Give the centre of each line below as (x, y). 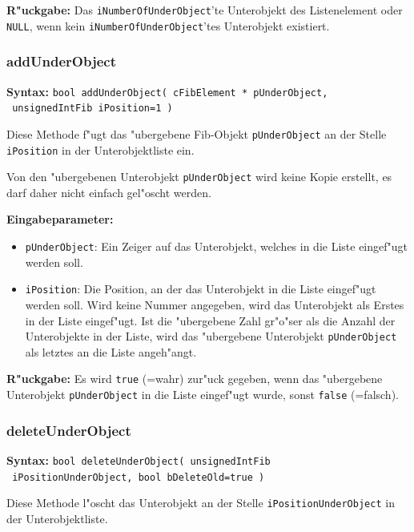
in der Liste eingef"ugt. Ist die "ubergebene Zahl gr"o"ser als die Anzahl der (210, 320)
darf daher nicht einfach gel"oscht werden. (109, 192)
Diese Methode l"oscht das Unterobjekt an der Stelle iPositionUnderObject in (201, 503)
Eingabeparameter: (60, 219)
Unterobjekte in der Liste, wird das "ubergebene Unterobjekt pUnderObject (211, 336)
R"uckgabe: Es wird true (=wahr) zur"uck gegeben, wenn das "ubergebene (195, 379)
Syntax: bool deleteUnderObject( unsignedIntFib (139, 459)
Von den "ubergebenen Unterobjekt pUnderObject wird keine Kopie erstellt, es (199, 177)
